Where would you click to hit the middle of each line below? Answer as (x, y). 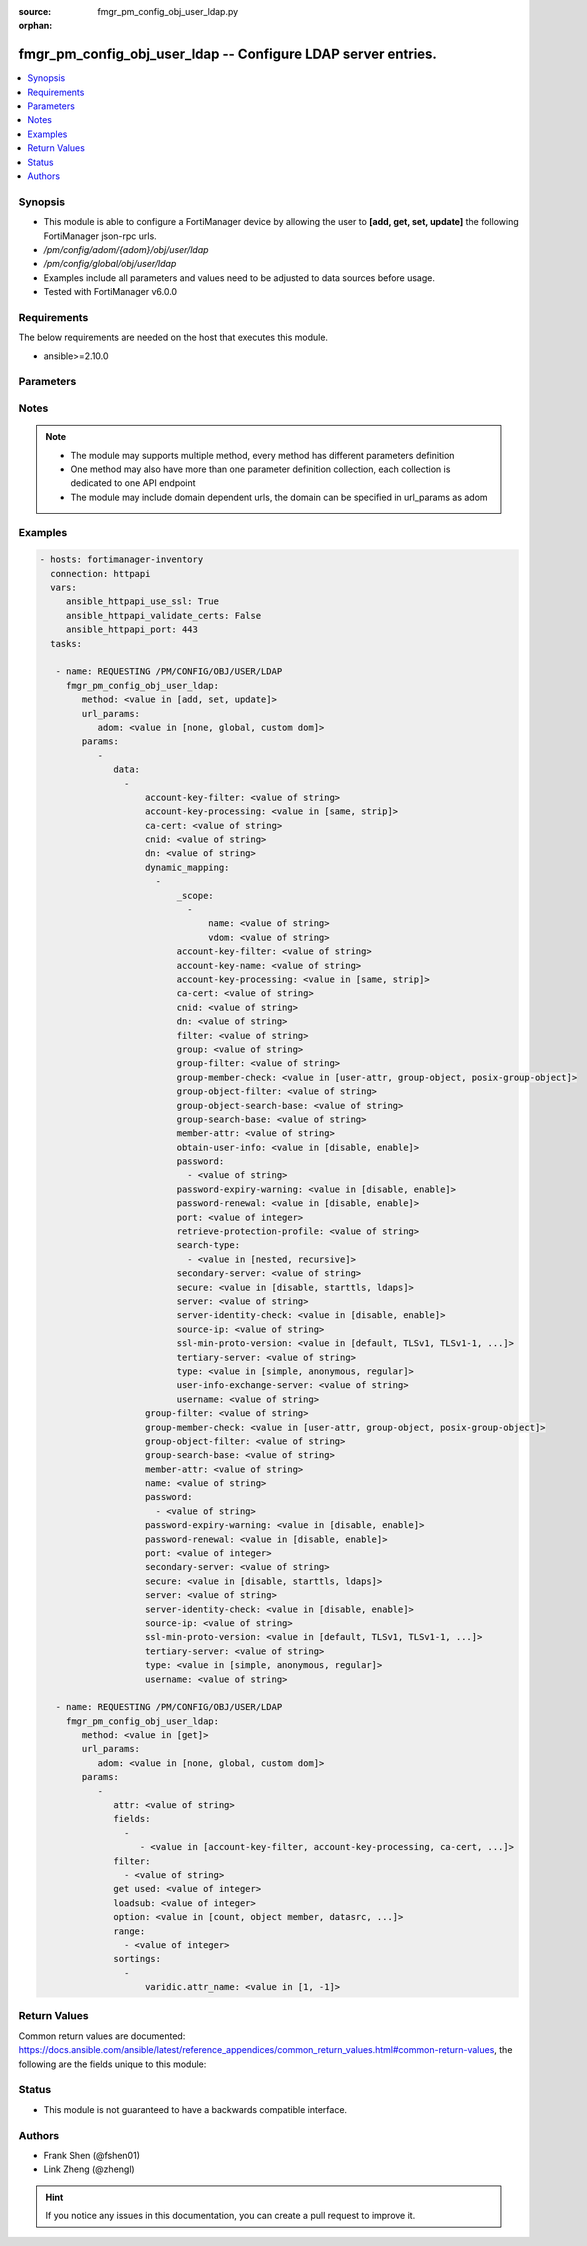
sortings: (137, 1959)
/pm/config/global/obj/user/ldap (110, 264)
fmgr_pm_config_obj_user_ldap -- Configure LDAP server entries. (227, 54)
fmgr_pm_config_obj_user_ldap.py (168, 11)
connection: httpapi (100, 573)
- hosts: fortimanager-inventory (121, 559)
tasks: (66, 643)
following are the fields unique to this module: (112, 2064)
